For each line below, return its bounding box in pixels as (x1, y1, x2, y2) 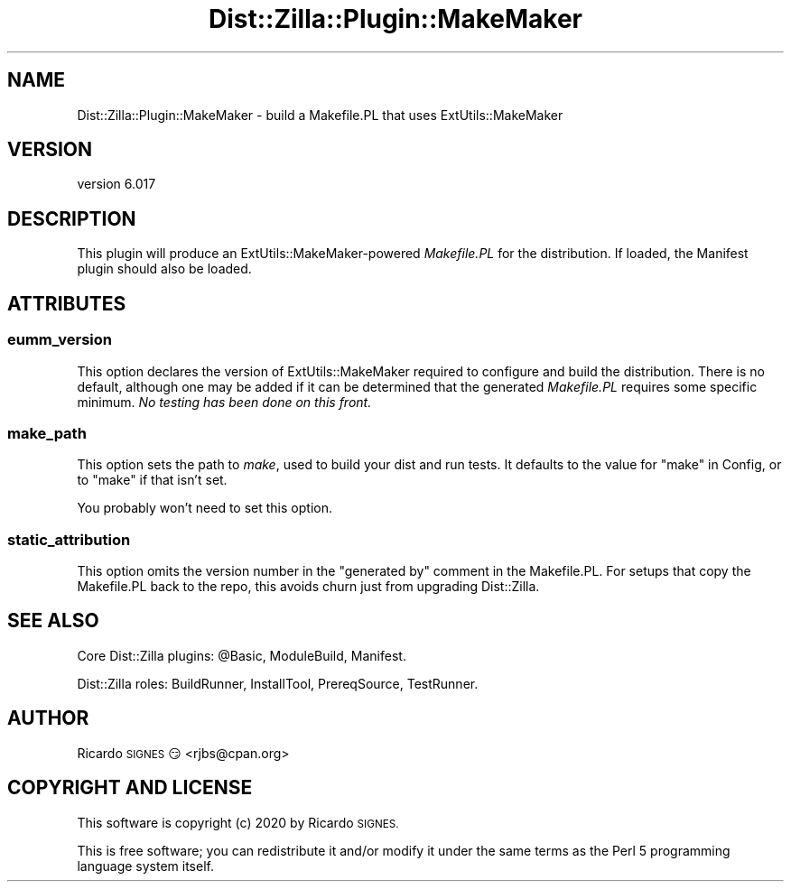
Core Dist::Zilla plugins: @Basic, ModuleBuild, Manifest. (77, 647, 406, 663)
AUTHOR (7, 707, 89, 730)
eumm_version (7, 330, 113, 349)
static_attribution (7, 530, 131, 549)
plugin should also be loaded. (77, 261, 252, 277)
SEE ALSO (7, 609, 99, 633)
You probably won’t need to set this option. (77, 500, 332, 516)
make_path (7, 423, 87, 442)
